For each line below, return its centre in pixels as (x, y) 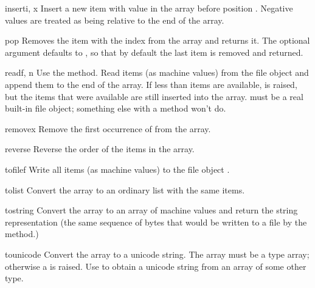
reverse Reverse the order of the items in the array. (100, 149)
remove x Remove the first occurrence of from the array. (108, 128)
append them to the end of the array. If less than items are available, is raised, (151, 84)
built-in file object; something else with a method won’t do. (116, 108)
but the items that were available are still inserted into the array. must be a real (154, 96)
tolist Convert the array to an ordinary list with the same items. (125, 189)
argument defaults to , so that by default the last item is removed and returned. (154, 52)
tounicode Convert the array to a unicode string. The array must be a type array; (157, 254)
